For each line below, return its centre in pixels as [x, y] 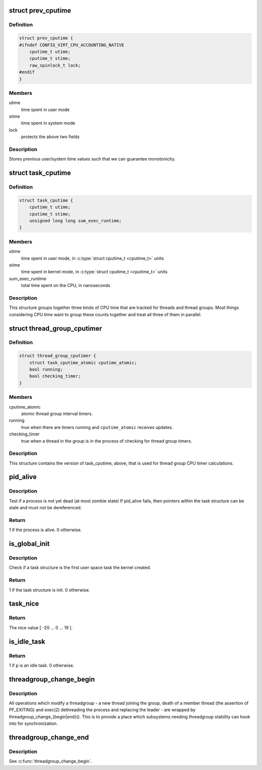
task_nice [24, 604]
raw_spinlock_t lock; [55, 65]
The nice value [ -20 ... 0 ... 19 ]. [41, 627]
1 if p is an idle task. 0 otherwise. [42, 665]
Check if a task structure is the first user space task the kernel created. [80, 568]
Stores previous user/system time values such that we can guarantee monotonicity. [92, 159]
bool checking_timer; [55, 376]
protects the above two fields [50, 137]
